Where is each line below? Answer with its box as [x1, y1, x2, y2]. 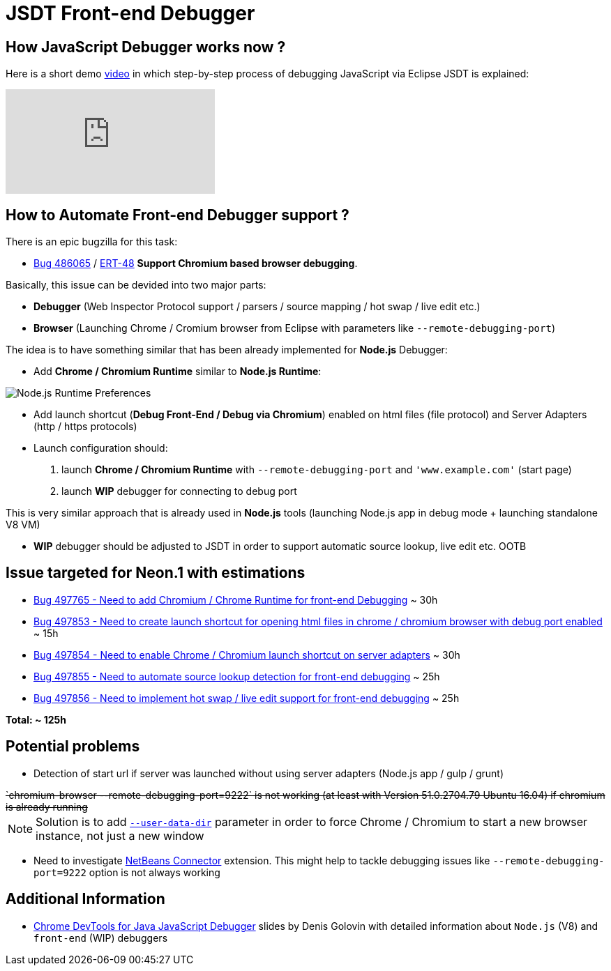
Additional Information [6, 890, 165, 908]
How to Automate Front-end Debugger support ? [6, 206, 349, 224]
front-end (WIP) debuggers [33, 931, 168, 944]
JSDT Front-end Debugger [6, 1, 255, 25]
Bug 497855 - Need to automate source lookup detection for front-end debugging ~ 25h [33, 670, 440, 682]
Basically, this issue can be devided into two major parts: [6, 279, 266, 291]
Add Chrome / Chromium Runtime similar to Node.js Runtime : [33, 365, 322, 378]
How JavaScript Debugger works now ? [6, 38, 286, 56]
